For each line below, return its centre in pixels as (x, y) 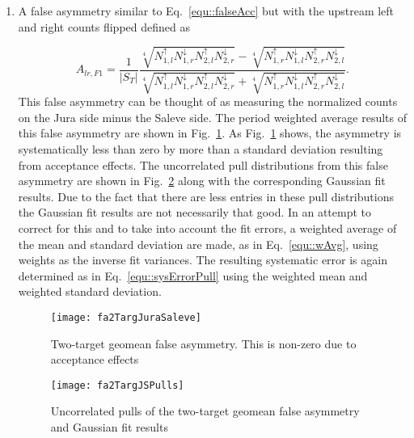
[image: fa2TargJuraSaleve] (126, 317)
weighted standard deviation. (90, 291)
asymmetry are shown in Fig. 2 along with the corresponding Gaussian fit (202, 181)
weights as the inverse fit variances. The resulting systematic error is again (203, 260)
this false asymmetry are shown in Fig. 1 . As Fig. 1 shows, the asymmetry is (210, 133)
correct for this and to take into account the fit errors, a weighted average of (207, 227)
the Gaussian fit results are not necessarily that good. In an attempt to (195, 212)
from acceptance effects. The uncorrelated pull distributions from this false (203, 164)
